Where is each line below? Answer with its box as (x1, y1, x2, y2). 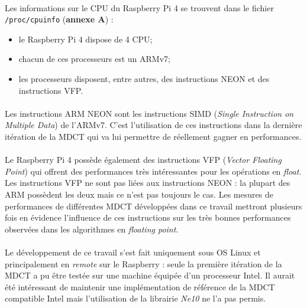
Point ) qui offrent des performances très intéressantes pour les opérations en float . (5, 165, 302, 177)
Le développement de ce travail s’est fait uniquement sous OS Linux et (5, 245, 261, 258)
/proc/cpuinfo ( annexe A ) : (5, 13, 114, 25)
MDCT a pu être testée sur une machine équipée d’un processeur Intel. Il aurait (5, 269, 295, 281)
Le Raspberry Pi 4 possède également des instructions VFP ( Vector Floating (5, 153, 282, 166)
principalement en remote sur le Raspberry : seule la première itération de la (5, 257, 282, 270)
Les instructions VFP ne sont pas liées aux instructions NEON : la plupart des (5, 176, 290, 189)
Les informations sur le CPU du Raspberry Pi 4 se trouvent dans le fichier (5, 1, 274, 14)
